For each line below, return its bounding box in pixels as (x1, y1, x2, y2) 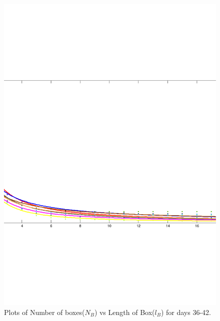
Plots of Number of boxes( (4, 306, 85, 317)
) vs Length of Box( (94, 306, 155, 317)
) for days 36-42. (160, 306, 211, 317)
